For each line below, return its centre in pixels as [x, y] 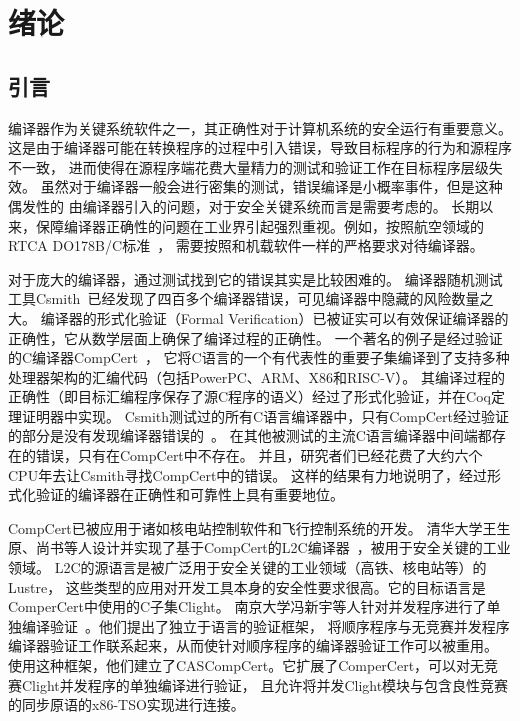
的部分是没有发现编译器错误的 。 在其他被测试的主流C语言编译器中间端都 [250, 435]
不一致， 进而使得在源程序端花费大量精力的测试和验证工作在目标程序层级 [248, 166]
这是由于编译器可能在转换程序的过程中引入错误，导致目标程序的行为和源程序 [260, 147]
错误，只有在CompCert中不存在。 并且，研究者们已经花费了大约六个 [259, 455]
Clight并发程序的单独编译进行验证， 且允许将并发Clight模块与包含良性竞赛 [265, 684]
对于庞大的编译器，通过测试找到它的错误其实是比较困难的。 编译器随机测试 [255, 278]
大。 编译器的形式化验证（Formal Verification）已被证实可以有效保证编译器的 [258, 317]
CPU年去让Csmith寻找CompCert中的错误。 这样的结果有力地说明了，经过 [248, 474]
